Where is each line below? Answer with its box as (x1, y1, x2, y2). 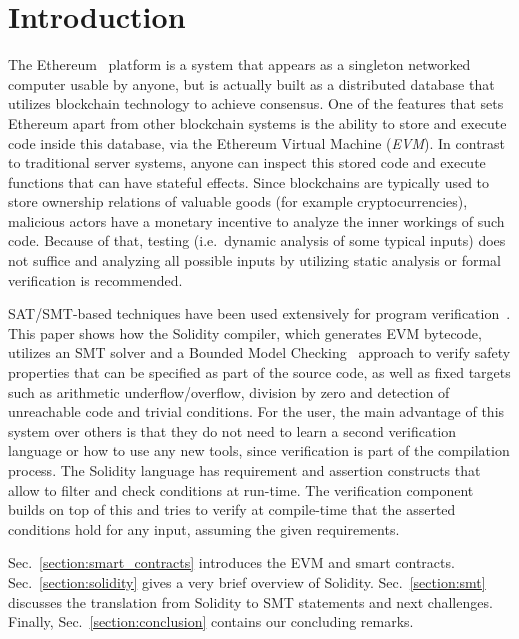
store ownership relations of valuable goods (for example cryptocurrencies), (8, 191, 468, 212)
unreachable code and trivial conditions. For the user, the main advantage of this (8, 401, 505, 422)
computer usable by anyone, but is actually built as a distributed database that (8, 73, 495, 94)
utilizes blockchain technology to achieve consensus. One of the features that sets (8, 93, 504, 114)
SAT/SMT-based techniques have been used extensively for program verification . (8, 303, 511, 324)
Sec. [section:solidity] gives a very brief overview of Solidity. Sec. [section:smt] (8, 571, 486, 592)
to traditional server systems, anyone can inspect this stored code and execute (8, 152, 486, 173)
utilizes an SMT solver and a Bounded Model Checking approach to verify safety (8, 342, 511, 363)
